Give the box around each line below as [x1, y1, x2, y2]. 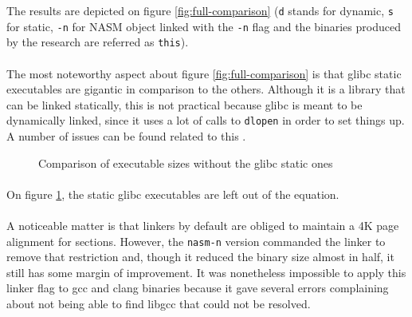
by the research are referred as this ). [6, 34, 189, 50]
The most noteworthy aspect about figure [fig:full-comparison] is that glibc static [6, 65, 402, 81]
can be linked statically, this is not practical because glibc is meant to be [6, 96, 363, 113]
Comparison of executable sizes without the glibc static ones [38, 154, 333, 171]
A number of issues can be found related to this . [6, 128, 246, 144]
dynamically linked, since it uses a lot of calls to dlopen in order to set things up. [6, 112, 405, 129]
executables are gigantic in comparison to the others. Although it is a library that [6, 81, 406, 97]
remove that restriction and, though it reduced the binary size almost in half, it [6, 248, 394, 265]
